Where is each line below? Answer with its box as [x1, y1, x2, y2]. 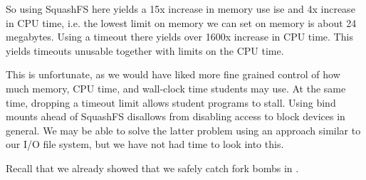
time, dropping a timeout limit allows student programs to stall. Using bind [6, 95, 336, 110]
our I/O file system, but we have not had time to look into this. [6, 137, 284, 152]
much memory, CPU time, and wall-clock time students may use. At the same [6, 80, 346, 95]
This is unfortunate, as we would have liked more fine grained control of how [6, 67, 340, 82]
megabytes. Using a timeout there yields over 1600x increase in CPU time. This [6, 29, 353, 44]
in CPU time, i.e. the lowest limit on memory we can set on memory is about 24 [6, 15, 357, 30]
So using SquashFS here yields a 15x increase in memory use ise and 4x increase [6, 1, 355, 16]
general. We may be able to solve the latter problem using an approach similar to [6, 122, 361, 137]
